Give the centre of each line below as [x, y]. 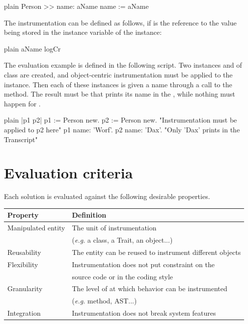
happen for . [22, 103]
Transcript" [21, 139]
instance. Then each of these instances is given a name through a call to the [118, 84]
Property [23, 215]
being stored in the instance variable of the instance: [83, 32]
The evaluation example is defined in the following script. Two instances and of [123, 65]
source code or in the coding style [123, 276]
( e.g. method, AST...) [104, 301]
